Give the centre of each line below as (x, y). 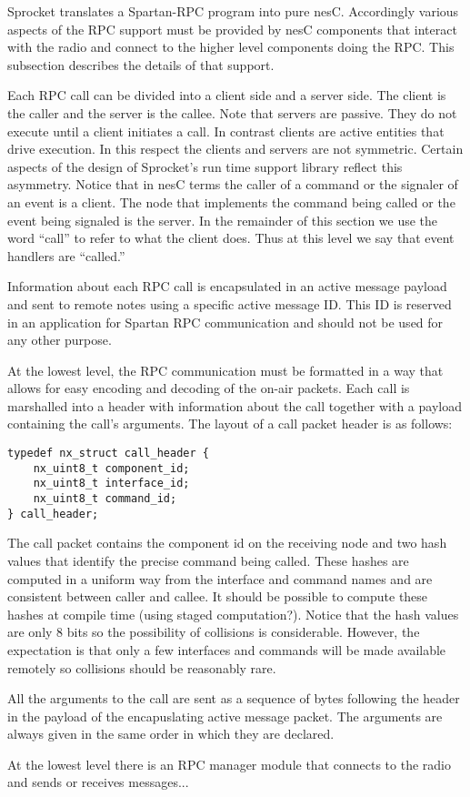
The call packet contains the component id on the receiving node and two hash (227, 543)
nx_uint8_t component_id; (111, 468)
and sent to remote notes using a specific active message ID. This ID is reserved (230, 303)
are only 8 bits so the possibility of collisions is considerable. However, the (214, 632)
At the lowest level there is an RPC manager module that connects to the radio (229, 764)
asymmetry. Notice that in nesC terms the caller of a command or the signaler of (233, 184)
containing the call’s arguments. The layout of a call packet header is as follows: (230, 424)
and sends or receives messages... (98, 782)
